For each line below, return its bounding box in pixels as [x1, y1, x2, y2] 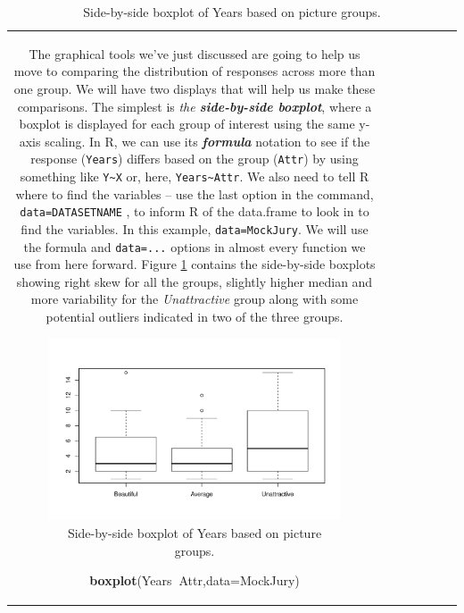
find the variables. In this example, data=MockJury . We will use [21, 219, 369, 238]
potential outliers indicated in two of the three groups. [46, 307, 344, 326]
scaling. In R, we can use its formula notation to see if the [45, 131, 370, 150]
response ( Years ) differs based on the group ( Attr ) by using [30, 149, 359, 168]
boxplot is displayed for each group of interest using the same [19, 114, 355, 133]
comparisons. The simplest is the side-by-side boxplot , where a [17, 97, 372, 115]
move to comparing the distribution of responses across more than [13, 62, 376, 80]
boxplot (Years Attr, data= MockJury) [89, 571, 300, 590]
